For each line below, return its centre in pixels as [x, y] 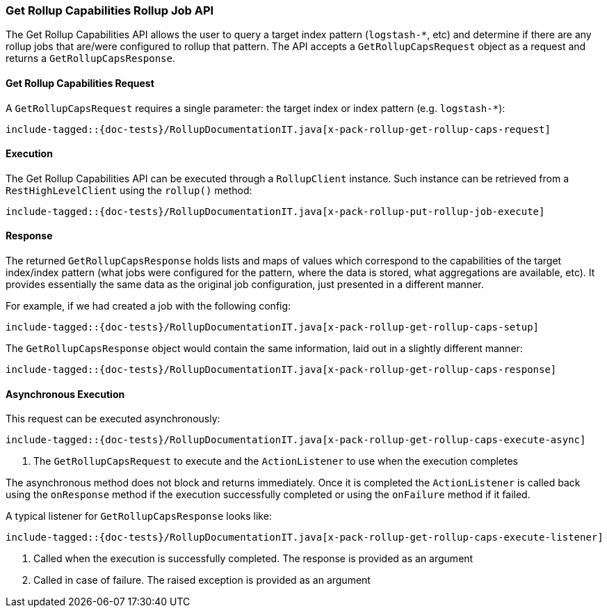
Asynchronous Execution [65, 394]
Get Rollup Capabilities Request [80, 83]
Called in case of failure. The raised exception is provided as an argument [202, 580]
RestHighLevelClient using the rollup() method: [129, 190]
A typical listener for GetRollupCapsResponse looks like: [139, 516]
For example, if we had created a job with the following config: [148, 306]
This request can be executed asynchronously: [113, 419]
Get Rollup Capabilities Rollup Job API [110, 10]
